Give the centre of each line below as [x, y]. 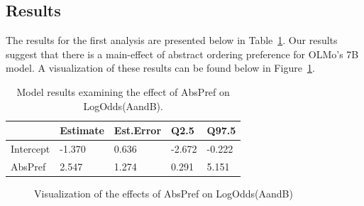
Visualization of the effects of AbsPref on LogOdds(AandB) [164, 193]
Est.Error [138, 130]
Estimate [82, 130]
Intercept [31, 149]
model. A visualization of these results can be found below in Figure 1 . [160, 68]
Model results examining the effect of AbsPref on [123, 91]
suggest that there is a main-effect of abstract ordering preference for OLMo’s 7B [182, 54]
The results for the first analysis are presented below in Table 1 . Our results [172, 40]
